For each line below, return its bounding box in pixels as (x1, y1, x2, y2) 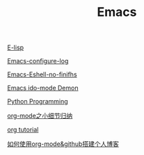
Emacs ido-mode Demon (7, 84, 79, 92)
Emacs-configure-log (7, 57, 69, 65)
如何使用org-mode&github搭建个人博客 (7, 140, 120, 148)
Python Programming (7, 97, 68, 106)
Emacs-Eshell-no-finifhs (7, 70, 78, 79)
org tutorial (7, 126, 39, 134)
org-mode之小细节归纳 (7, 112, 73, 120)
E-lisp (7, 43, 24, 52)
